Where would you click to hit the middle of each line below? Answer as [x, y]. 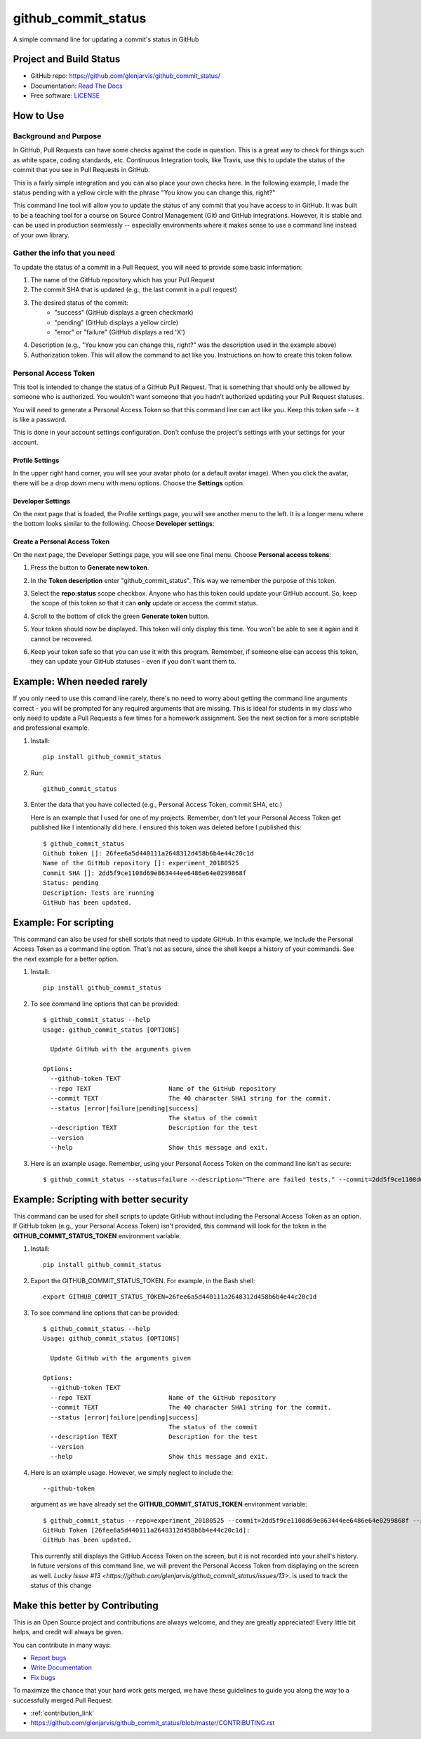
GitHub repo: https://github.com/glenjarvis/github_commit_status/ [126, 76]
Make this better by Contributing [86, 1605]
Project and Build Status [67, 59]
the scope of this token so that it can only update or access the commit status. [144, 603]
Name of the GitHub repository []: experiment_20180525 [141, 863]
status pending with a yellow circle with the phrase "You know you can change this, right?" [144, 192]
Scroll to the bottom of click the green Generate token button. [120, 616]
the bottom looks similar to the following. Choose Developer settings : [114, 524]
